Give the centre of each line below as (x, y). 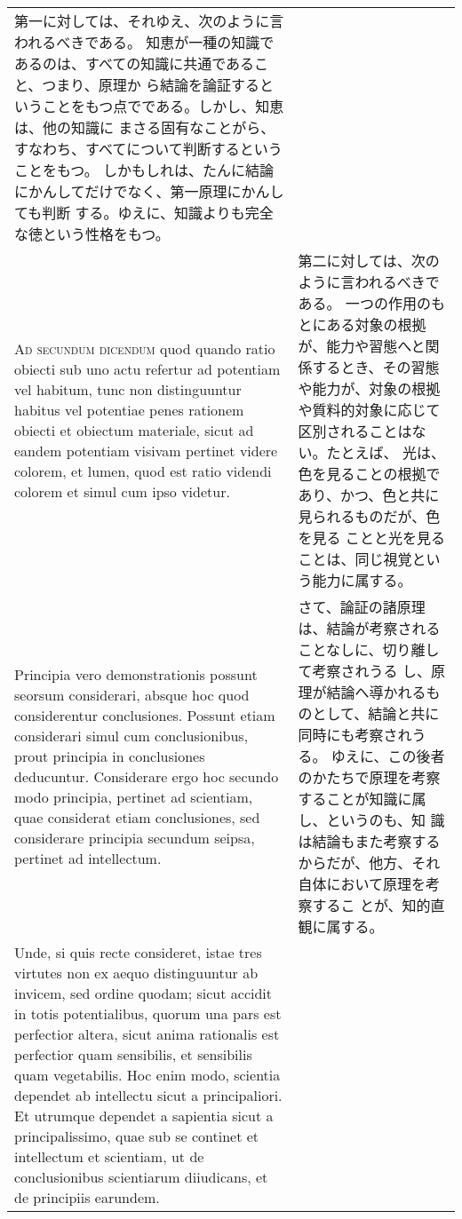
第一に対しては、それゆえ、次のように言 (149, 21)
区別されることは (355, 431)
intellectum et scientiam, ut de (109, 1156)
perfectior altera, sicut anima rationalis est (147, 1034)
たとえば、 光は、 (386, 452)
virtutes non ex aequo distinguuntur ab (136, 973)
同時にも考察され (355, 735)
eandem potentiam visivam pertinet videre (146, 451)
